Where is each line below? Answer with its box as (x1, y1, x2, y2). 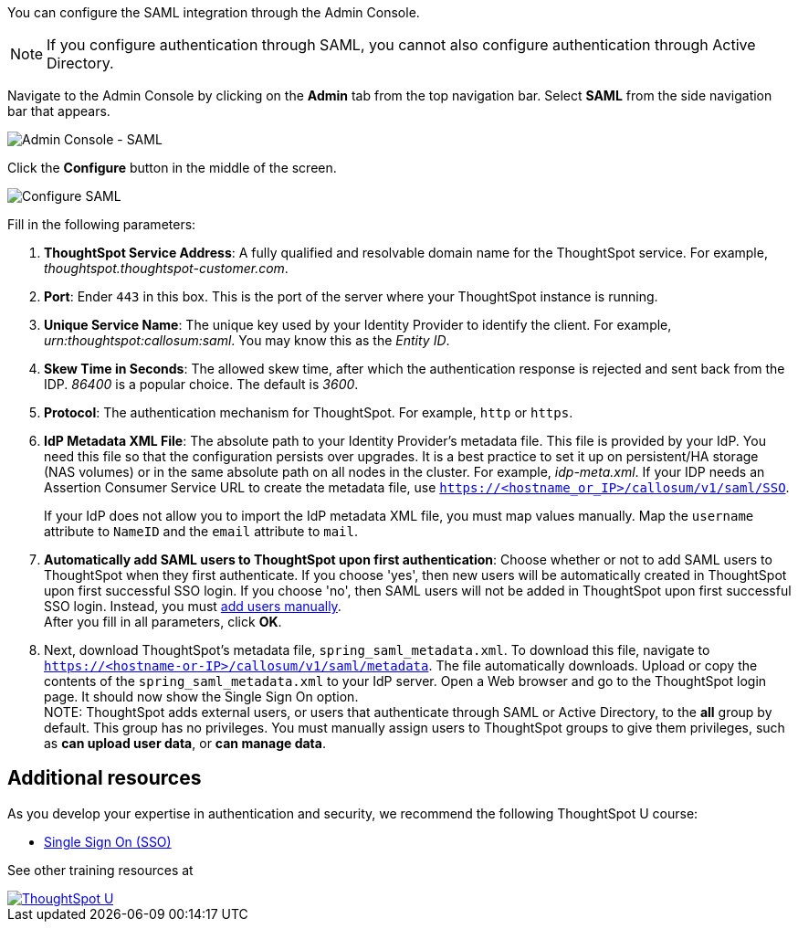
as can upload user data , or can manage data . (44, 735, 326, 751)
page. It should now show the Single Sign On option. (44, 689, 359, 704)
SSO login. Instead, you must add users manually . (44, 598, 341, 614)
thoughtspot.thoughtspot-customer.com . (44, 260, 289, 276)
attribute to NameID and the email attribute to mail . (44, 523, 358, 539)
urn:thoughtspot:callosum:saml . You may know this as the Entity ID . (44, 333, 450, 348)
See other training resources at (7, 861, 194, 878)
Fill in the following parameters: (7, 216, 196, 232)
